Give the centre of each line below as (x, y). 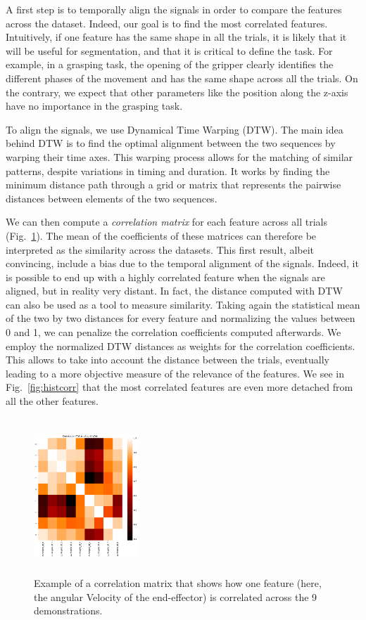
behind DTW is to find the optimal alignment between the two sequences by (171, 143)
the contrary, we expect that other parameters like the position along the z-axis (177, 92)
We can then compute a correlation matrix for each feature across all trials (166, 222)
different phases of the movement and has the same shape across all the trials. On (182, 78)
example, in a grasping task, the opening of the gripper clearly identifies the (170, 64)
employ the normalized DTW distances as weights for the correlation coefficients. (181, 345)
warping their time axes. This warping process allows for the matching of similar (179, 156)
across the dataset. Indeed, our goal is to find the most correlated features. (167, 23)
